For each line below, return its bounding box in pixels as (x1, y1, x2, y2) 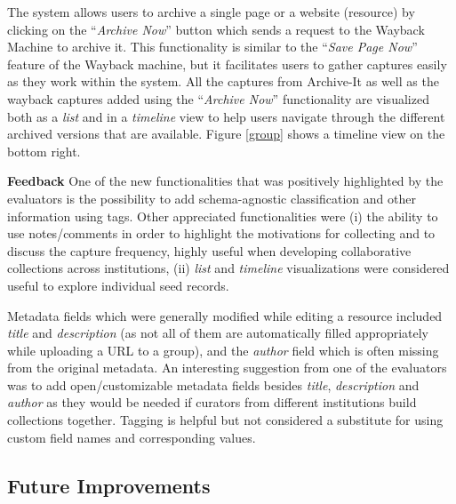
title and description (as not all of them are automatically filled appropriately (7, 324, 429, 342)
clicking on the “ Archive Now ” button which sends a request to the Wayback (7, 20, 425, 38)
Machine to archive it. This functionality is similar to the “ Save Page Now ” (7, 37, 418, 56)
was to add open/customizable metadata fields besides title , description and (7, 375, 420, 394)
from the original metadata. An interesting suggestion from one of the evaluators (7, 358, 447, 377)
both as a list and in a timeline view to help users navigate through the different (7, 107, 445, 125)
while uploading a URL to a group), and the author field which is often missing (7, 340, 439, 359)
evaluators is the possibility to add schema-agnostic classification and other (7, 188, 416, 207)
